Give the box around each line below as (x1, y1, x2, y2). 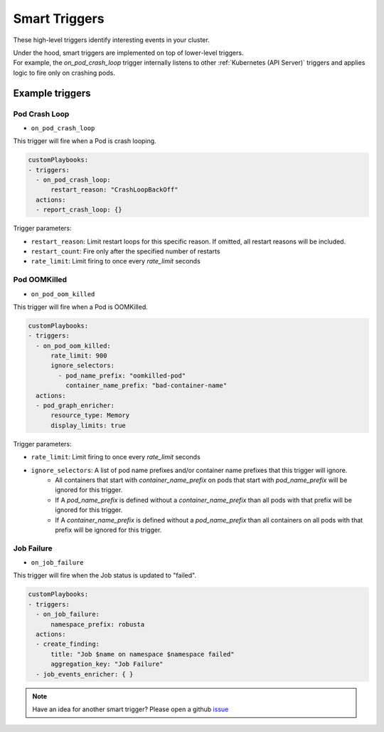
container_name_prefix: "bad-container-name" (65, 382, 228, 389)
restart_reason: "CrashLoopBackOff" (50, 186, 178, 194)
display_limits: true (50, 421, 126, 429)
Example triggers (13, 87, 92, 99)
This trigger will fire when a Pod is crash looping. (13, 137, 156, 145)
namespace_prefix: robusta (50, 620, 145, 628)
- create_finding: (36, 640, 100, 648)
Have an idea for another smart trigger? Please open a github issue (32, 705, 229, 713)
